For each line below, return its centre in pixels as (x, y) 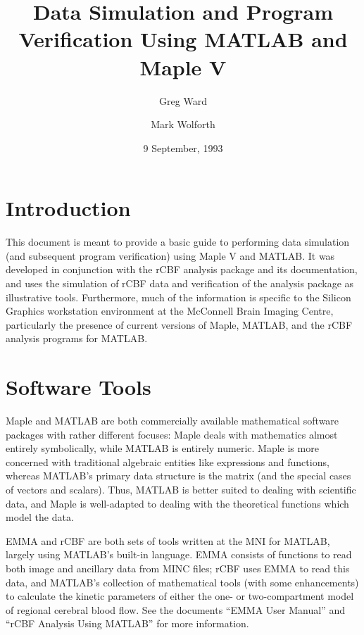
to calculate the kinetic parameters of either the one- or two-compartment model (180, 596)
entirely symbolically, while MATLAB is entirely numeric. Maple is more (162, 448)
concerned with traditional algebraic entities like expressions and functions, (168, 461)
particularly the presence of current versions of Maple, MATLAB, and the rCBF (179, 324)
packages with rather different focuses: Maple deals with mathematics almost (172, 434)
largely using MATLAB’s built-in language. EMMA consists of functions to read (179, 554)
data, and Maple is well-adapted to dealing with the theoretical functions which (177, 503)
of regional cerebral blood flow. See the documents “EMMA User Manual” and (175, 609)
